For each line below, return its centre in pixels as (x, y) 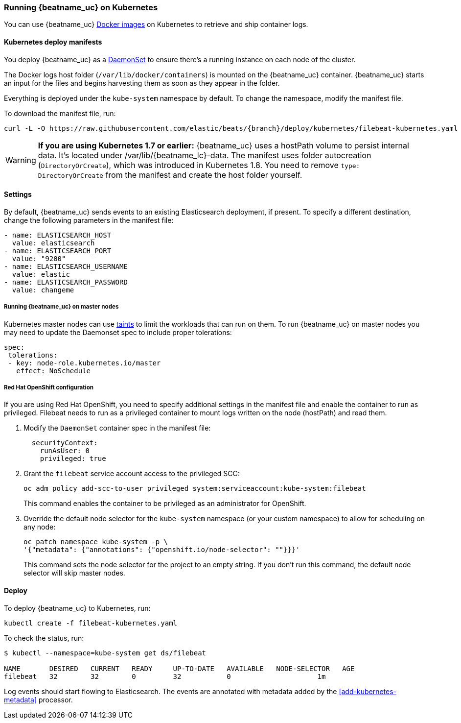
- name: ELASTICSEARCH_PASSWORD (66, 282)
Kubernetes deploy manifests (53, 42)
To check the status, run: (44, 638)
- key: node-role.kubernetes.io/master (84, 363)
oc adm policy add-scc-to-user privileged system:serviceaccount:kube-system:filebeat (195, 489)
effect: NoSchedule (54, 371)
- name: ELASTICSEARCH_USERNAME (66, 266)
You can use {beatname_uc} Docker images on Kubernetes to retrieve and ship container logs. (156, 24)
